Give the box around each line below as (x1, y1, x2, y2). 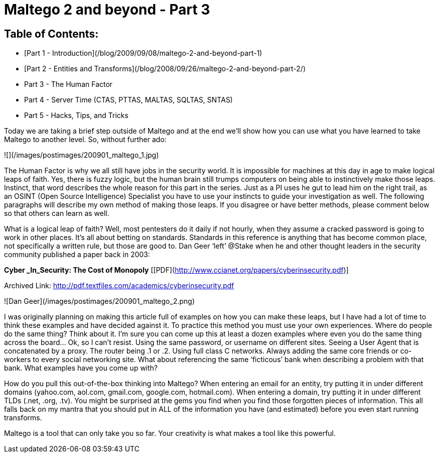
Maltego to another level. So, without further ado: (4, 135, 167, 144)
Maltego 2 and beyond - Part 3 (4, 1, 210, 18)
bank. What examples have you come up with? (4, 364, 158, 373)
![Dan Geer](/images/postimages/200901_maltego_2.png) (4, 297, 195, 306)
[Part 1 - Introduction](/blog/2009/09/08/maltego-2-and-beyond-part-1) (24, 49, 262, 58)
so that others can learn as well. (4, 209, 109, 218)
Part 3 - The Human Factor (24, 80, 113, 89)
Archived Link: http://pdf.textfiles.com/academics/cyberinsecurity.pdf (4, 281, 234, 290)
